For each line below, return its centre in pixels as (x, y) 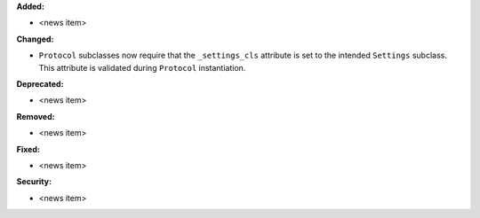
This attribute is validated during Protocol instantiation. (142, 67)
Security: (34, 182)
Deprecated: (40, 83)
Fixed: (28, 149)
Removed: (36, 116)
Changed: (35, 39)
